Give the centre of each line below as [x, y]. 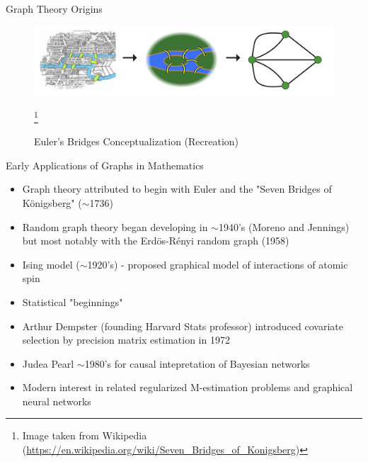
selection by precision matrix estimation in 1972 [126, 340]
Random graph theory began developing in [115, 226]
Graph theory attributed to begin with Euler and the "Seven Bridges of [177, 189]
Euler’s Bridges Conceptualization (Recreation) [137, 141]
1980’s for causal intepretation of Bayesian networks [197, 363]
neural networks [57, 401]
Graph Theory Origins [54, 9]
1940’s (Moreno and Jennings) [284, 226]
